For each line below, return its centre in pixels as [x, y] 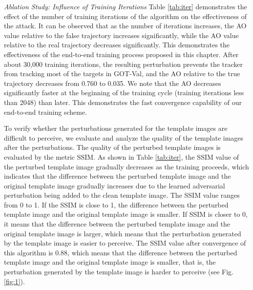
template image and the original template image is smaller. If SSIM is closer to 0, [126, 214]
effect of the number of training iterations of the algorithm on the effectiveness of [125, 16]
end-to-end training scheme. [46, 112]
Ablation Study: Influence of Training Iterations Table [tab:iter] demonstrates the [126, 6]
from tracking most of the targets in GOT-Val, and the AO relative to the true [122, 73]
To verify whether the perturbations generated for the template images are [116, 128]
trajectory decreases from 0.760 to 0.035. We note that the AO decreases [113, 83]
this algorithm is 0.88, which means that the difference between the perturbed [121, 252]
